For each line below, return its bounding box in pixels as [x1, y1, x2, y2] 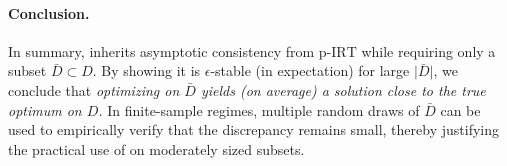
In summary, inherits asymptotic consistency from [8, 40, 315, 61]
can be [440, 99, 481, 120]
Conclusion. [8, 2, 90, 23]
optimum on [8, 99, 82, 120]
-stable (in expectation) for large [210, 60, 410, 81]
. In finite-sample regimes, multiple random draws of [98, 99, 420, 120]
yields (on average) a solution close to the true [200, 79, 486, 100]
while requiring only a [361, 40, 496, 61]
